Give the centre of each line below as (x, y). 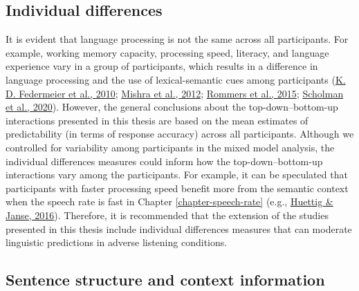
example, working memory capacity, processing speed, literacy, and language (167, 52)
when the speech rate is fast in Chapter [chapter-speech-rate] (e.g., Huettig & (169, 201)
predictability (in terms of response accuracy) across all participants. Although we (180, 134)
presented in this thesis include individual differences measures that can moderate (179, 228)
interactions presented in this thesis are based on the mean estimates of (157, 120)
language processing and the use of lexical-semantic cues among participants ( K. (176, 79)
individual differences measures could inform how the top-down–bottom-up (164, 161)
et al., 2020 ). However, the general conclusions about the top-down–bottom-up (172, 107)
